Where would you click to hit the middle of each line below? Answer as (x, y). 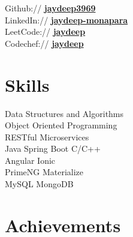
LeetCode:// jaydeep (45, 31)
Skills (27, 84)
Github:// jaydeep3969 (50, 8)
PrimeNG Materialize (44, 172)
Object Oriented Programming (61, 125)
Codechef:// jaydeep (44, 43)
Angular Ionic (30, 160)
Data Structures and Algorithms (64, 113)
